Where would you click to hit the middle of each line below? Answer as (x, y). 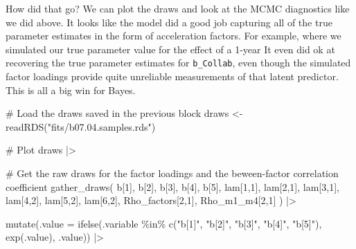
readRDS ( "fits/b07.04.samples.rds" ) (81, 126)
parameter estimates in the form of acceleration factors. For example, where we (173, 36)
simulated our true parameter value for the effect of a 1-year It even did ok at (170, 49)
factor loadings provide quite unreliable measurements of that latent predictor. (172, 76)
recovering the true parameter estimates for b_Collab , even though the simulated (178, 63)
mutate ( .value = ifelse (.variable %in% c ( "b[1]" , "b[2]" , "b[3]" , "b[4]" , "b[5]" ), (164, 223)
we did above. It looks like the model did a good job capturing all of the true (169, 22)
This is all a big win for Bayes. (71, 90)
